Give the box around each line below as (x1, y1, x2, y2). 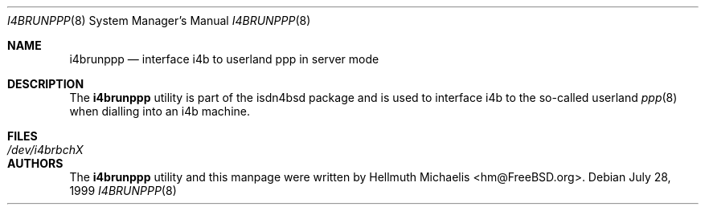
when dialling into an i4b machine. (69, 104, 250, 118)
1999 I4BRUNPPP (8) (69, 184, 177, 197)
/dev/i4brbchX (7, 143, 84, 156)
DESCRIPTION (7, 77, 84, 91)
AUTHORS (7, 156, 64, 170)
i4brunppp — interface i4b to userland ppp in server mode (69, 52, 379, 66)
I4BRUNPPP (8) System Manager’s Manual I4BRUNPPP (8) (7, 14, 311, 27)
